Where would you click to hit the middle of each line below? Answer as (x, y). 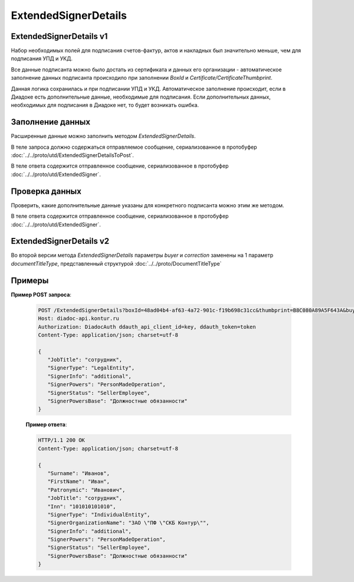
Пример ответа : (46, 424)
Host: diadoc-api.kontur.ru (78, 318)
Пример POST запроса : (41, 295)
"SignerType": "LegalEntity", (91, 368)
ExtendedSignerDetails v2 (60, 241)
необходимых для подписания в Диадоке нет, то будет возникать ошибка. (105, 105)
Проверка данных (46, 191)
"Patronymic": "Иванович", (86, 490)
